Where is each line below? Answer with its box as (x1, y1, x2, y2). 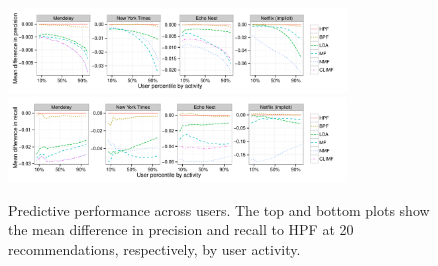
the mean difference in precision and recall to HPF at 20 (8, 219, 354, 240)
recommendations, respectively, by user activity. (8, 238, 301, 259)
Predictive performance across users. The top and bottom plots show (8, 199, 430, 220)
